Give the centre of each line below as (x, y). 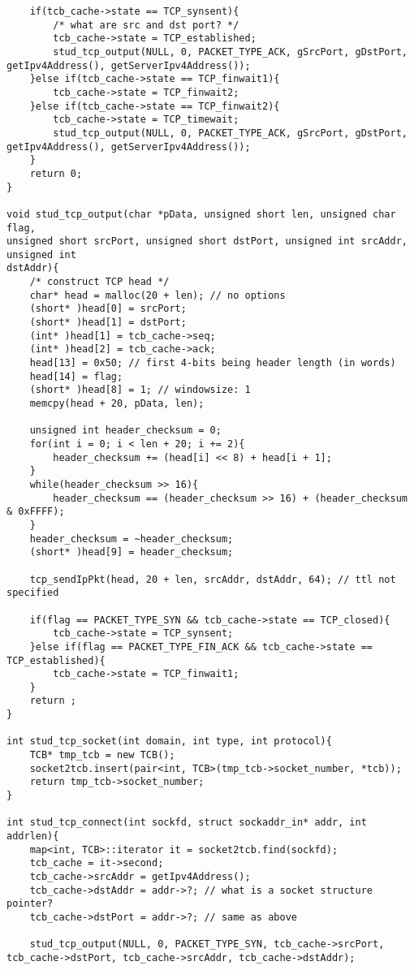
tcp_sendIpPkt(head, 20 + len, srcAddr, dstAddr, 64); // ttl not (213, 579)
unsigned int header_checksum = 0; (125, 431)
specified (33, 593)
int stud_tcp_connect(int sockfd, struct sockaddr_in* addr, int (187, 823)
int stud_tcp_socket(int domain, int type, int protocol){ (169, 742)
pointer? (30, 904)
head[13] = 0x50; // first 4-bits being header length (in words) (213, 363)
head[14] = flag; (76, 376)
